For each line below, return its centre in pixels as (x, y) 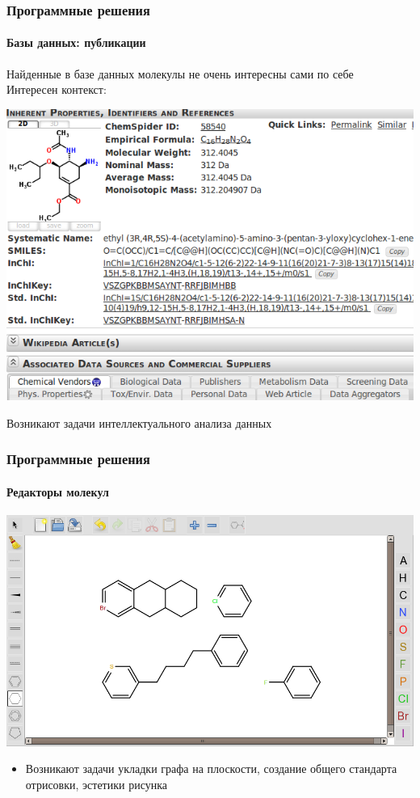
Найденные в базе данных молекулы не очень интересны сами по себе (180, 73)
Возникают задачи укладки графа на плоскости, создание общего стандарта (211, 768)
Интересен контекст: (57, 89)
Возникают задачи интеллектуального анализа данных (139, 422)
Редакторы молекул (58, 491)
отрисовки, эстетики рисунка (97, 784)
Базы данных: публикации (76, 42)
